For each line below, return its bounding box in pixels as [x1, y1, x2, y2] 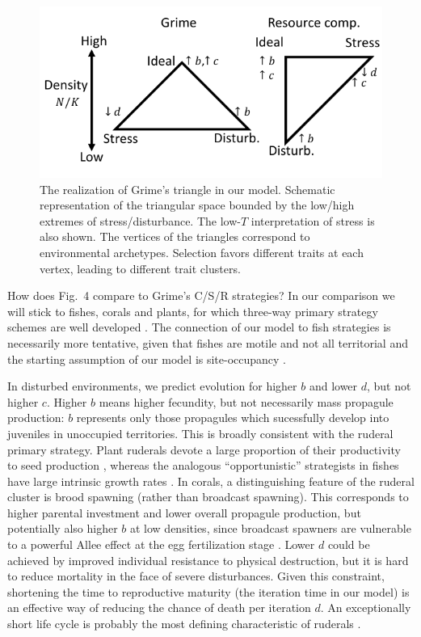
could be [327, 536, 370, 553]
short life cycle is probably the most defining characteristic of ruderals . [7, 615, 361, 632]
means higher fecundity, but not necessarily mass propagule [99, 393, 394, 410]
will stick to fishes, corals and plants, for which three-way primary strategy [7, 302, 378, 319]
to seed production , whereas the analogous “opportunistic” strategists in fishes [7, 457, 399, 474]
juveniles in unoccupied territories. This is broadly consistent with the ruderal [7, 424, 394, 441]
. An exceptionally [320, 599, 411, 616]
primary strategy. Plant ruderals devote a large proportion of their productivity [7, 441, 401, 458]
